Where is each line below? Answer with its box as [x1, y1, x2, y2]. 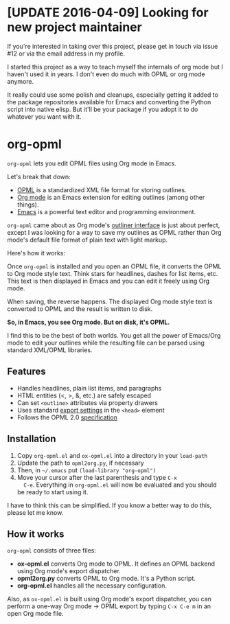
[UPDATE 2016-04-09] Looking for [7, 5, 209, 21]
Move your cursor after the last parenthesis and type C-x [16, 473, 177, 481]
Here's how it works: [7, 249, 66, 257]
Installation [7, 433, 56, 445]
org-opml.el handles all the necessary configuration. [16, 581, 167, 590]
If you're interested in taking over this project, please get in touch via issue [7, 42, 218, 50]
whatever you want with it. [7, 112, 82, 121]
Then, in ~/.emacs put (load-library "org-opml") [16, 465, 157, 474]
